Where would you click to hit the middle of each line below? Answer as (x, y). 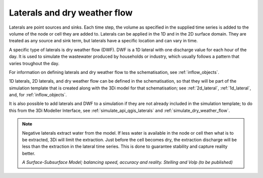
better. (29, 153)
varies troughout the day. (34, 63)
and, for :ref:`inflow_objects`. (38, 95)
